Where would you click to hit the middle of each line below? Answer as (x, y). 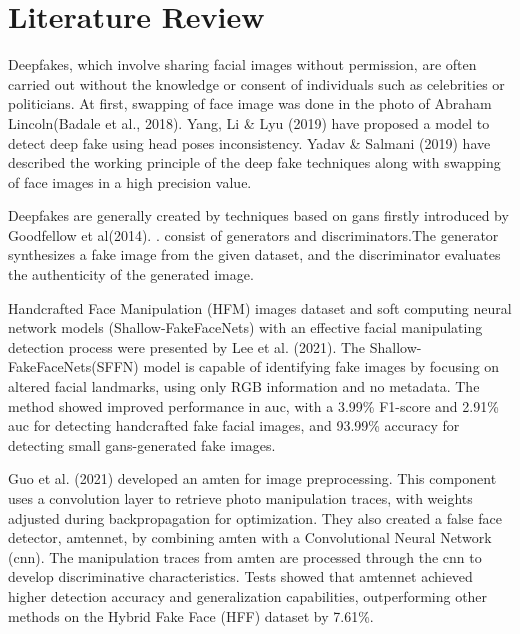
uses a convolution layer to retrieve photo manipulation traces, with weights (240, 498)
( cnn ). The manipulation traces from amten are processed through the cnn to (245, 556)
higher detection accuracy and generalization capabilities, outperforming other (248, 595)
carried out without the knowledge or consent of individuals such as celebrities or (256, 83)
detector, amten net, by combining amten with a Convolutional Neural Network (250, 537)
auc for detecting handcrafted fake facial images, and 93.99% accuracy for (234, 425)
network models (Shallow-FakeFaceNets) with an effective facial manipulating (245, 327)
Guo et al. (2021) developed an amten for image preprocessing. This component (252, 478)
